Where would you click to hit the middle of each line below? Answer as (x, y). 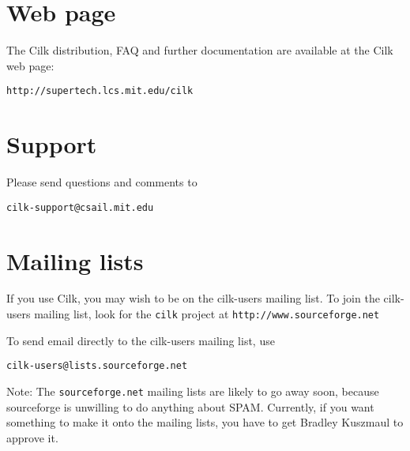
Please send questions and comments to (102, 182)
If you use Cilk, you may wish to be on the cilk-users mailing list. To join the (193, 298)
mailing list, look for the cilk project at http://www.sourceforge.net (207, 314)
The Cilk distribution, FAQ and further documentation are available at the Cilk (200, 50)
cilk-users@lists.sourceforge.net (97, 366)
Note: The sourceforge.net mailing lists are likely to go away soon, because (193, 391)
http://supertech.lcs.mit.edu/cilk (100, 91)
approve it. (32, 437)
